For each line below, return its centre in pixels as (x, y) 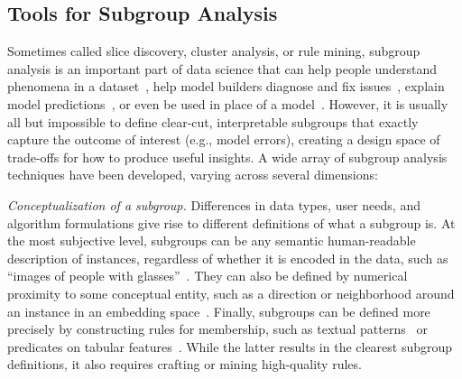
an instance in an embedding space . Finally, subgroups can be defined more (219, 311)
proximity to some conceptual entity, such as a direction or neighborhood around (231, 293)
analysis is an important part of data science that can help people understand (222, 68)
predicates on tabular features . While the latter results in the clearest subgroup (230, 346)
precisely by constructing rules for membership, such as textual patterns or (217, 329)
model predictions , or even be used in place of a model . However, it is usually (228, 103)
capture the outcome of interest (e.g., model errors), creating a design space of (224, 139)
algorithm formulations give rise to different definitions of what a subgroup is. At (231, 222)
